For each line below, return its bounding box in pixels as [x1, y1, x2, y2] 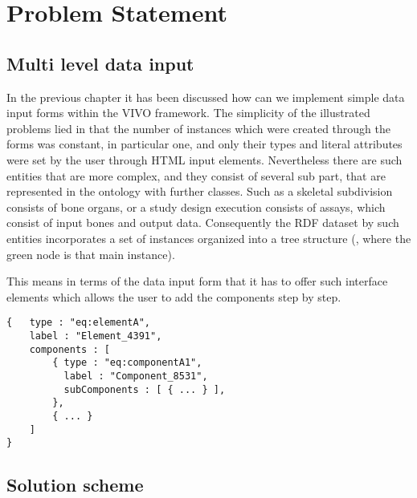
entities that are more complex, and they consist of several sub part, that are [6, 167, 386, 184]
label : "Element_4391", [29, 330, 162, 342]
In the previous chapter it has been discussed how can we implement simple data [6, 88, 405, 105]
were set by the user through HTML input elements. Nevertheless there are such [6, 151, 403, 168]
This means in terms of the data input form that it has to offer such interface [6, 273, 388, 289]
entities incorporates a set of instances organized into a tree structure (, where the [6, 229, 411, 246]
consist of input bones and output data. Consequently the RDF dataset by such [6, 214, 399, 231]
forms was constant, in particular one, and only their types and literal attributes [6, 136, 403, 152]
